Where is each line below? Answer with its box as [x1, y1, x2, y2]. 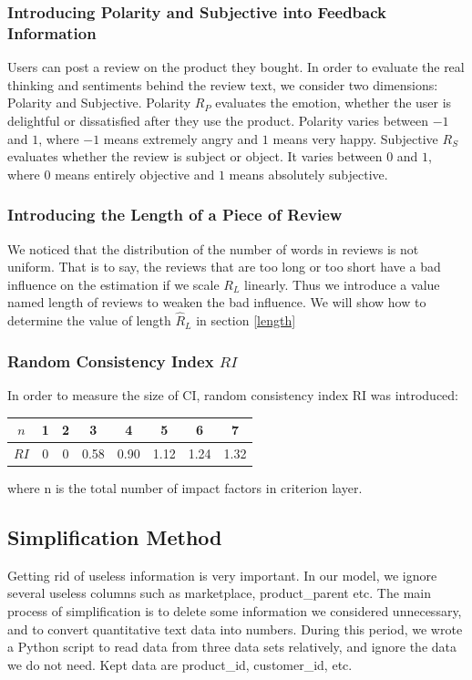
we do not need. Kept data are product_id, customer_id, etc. [7, 654, 353, 674]
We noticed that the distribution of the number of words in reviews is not [7, 239, 419, 258]
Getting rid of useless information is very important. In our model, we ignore [7, 565, 437, 584]
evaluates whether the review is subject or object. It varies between [7, 147, 383, 166]
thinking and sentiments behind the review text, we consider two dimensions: [7, 75, 438, 94]
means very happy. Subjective [272, 129, 438, 148]
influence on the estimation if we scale [7, 274, 220, 294]
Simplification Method [7, 522, 222, 551]
